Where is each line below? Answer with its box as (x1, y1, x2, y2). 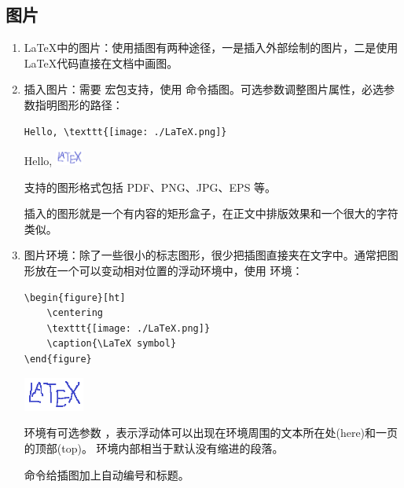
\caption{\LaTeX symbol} (46, 338, 177, 350)
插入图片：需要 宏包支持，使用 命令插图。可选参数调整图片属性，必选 (24, 81, 384, 97)
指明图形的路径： (35, 96, 123, 112)
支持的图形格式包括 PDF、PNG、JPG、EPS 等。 (24, 178, 277, 195)
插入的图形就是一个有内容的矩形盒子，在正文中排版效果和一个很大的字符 (24, 205, 398, 222)
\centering (46, 307, 104, 319)
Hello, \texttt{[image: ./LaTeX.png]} (24, 126, 227, 138)
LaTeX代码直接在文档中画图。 (24, 54, 178, 71)
